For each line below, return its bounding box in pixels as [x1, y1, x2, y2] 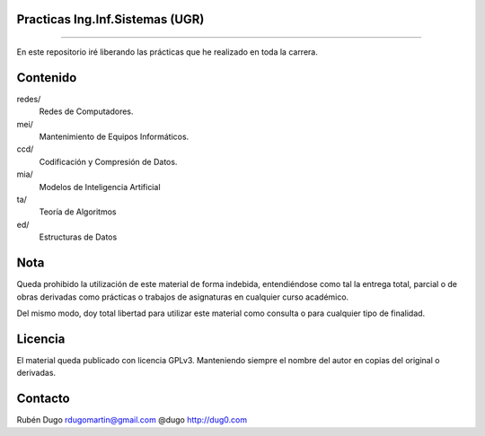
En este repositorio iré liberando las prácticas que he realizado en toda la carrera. [16, 47, 318, 57]
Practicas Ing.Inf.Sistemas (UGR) [16, 12, 205, 27]
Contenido [16, 70, 77, 85]
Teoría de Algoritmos [39, 206, 117, 217]
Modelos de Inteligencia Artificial [39, 181, 161, 192]
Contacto [16, 391, 71, 406]
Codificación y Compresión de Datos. [39, 156, 178, 167]
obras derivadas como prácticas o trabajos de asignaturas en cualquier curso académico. [16, 292, 349, 302]
